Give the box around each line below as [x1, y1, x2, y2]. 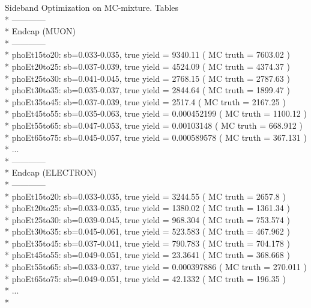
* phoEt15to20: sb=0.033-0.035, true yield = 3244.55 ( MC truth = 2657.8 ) [5, 189, 286, 202]
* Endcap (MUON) [5, 25, 76, 37]
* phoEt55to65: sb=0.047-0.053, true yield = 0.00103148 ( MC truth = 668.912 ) [5, 119, 303, 131]
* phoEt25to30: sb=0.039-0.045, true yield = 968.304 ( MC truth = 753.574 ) [5, 213, 290, 226]
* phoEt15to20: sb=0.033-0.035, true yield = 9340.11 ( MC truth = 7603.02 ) [5, 48, 290, 61]
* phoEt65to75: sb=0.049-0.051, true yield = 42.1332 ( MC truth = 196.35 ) [5, 272, 286, 285]
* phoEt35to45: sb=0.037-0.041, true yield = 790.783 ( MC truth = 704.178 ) [5, 236, 290, 249]
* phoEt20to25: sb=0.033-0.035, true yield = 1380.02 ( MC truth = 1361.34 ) [5, 202, 290, 214]
